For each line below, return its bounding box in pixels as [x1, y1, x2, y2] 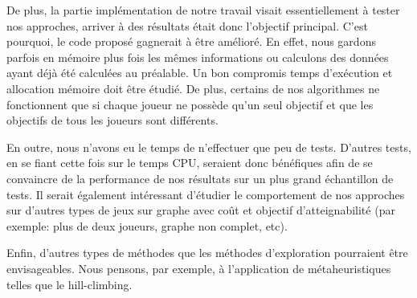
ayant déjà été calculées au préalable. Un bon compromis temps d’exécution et [6, 64, 393, 81]
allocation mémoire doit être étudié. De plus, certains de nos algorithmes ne [6, 80, 380, 96]
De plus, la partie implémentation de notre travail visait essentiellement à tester [6, 2, 400, 18]
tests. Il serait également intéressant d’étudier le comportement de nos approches [6, 186, 405, 202]
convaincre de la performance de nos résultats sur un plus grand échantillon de [6, 169, 394, 186]
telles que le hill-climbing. [6, 276, 133, 292]
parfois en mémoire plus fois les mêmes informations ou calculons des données [6, 48, 389, 65]
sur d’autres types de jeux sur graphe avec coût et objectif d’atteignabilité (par [6, 202, 395, 218]
